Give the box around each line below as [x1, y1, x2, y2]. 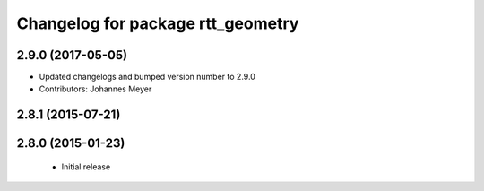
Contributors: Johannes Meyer [39, 83, 152, 94]
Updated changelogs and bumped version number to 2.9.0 [39, 72, 255, 82]
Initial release [61, 161, 111, 172]
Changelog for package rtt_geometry [16, 13, 299, 33]
